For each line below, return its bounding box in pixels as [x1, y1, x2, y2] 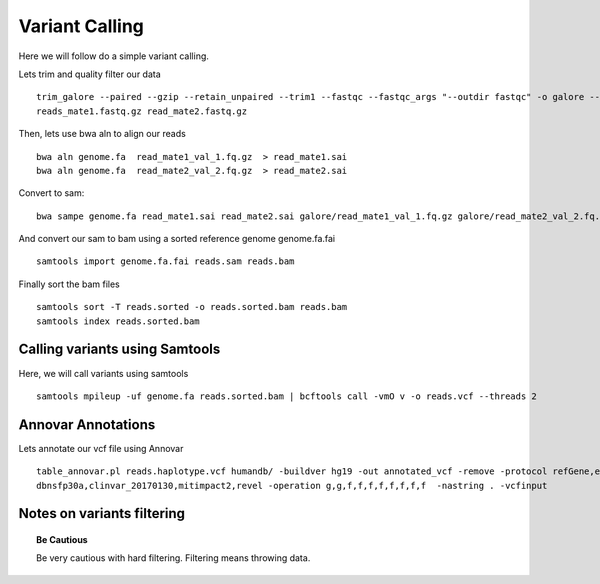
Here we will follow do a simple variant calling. [18, 50, 210, 62]
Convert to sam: [18, 187, 85, 199]
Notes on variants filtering [18, 505, 185, 522]
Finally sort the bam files [18, 278, 120, 290]
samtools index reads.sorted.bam [36, 315, 200, 327]
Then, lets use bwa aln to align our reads [18, 128, 187, 140]
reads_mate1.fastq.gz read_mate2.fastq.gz [36, 105, 248, 117]
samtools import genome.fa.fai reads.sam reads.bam [36, 256, 295, 267]
